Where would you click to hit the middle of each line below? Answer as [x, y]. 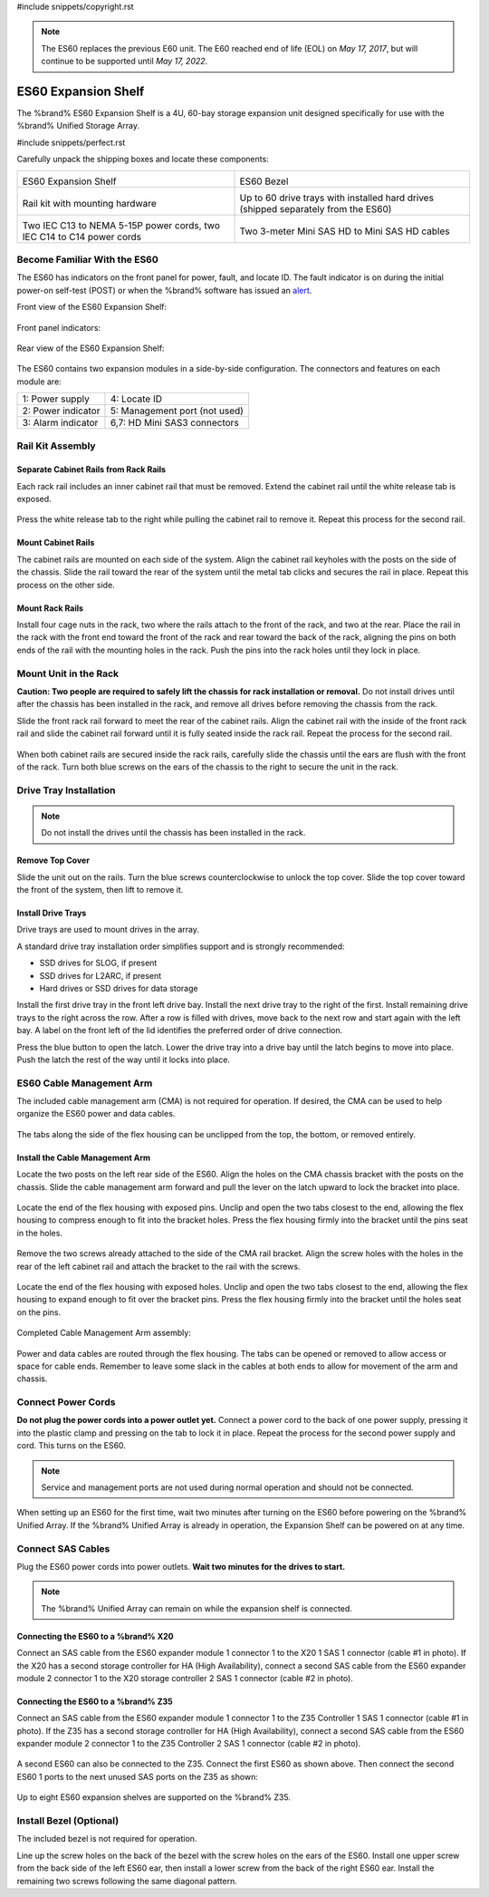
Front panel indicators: [59, 327]
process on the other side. [66, 585]
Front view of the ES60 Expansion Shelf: [92, 307]
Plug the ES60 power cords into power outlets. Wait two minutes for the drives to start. [181, 1566]
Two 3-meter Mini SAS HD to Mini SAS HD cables [345, 231]
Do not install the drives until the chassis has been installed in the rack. [173, 833]
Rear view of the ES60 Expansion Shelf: [91, 348]
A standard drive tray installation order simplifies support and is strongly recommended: [181, 946]
